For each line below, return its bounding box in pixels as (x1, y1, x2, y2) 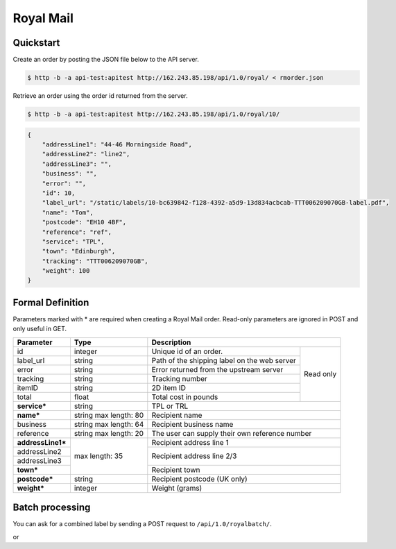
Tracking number (151, 373, 208, 383)
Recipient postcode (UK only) (151, 474, 248, 484)
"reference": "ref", (42, 228, 112, 236)
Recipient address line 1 (151, 437, 229, 447)
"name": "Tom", (42, 208, 94, 217)
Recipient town (151, 465, 200, 475)
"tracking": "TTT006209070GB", (42, 257, 148, 265)
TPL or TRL (151, 401, 189, 411)
